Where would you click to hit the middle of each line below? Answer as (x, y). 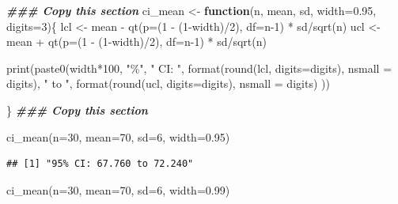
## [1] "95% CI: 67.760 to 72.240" (100, 164)
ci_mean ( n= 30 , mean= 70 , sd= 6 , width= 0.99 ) (118, 189)
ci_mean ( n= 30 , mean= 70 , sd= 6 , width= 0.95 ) (118, 136)
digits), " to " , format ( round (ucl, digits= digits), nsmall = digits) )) (168, 83)
